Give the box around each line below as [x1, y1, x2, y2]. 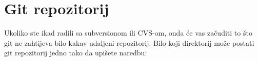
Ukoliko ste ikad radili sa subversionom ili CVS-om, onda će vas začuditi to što [4, 27, 252, 38]
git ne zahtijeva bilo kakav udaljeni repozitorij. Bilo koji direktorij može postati [4, 37, 254, 48]
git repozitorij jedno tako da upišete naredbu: [4, 47, 147, 58]
